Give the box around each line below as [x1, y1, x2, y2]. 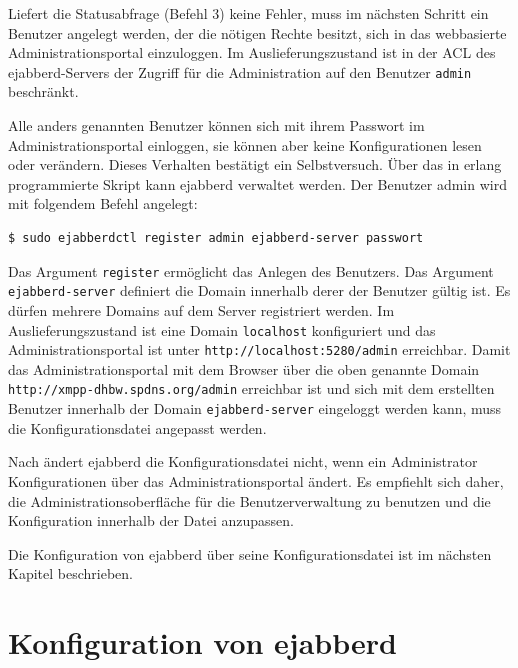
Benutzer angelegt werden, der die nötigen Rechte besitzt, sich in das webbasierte [8, 22, 507, 43]
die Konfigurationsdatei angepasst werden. [8, 417, 267, 438]
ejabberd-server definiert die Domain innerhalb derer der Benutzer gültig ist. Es [8, 280, 511, 301]
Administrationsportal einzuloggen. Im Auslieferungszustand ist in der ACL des [8, 42, 496, 63]
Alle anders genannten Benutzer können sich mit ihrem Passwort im [8, 115, 425, 136]
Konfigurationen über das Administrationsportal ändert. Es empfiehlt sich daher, [8, 470, 504, 491]
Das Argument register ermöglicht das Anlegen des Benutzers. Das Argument [8, 260, 494, 281]
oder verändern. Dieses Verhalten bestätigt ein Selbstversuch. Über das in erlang [8, 154, 502, 175]
